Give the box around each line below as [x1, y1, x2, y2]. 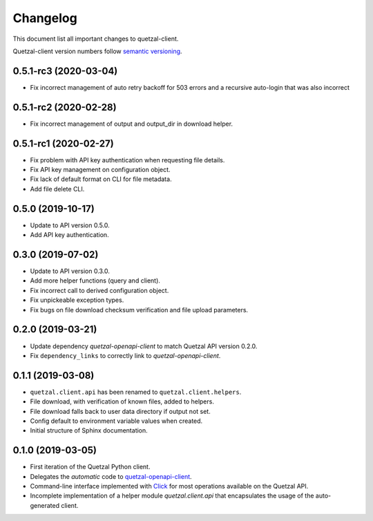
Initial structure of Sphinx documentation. [30, 426, 148, 435]
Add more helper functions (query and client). [30, 276, 160, 285]
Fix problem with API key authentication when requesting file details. [30, 155, 225, 164]
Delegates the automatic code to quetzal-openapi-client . [30, 472, 193, 480]
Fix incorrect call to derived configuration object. [30, 286, 169, 294]
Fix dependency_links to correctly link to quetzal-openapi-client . [30, 351, 221, 359]
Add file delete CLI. [30, 184, 85, 193]
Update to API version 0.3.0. [30, 267, 111, 276]
